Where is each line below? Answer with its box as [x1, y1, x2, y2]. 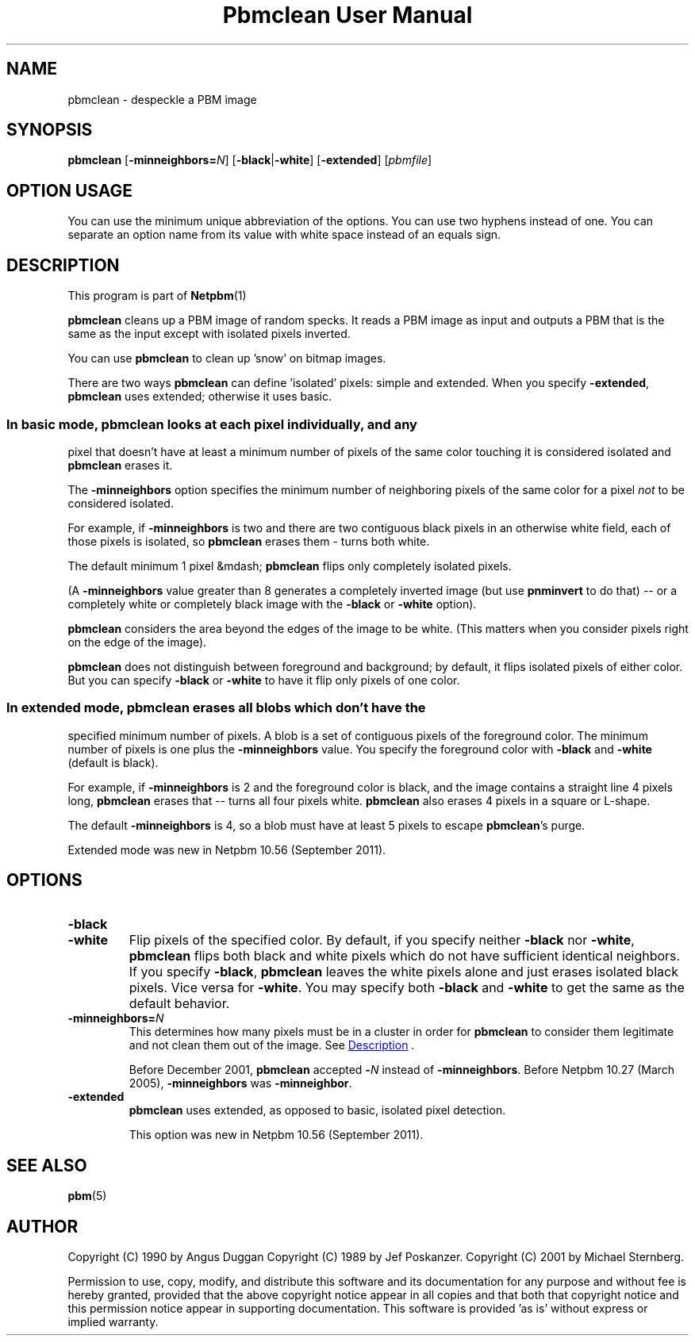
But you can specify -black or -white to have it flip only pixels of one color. [67, 673, 460, 687]
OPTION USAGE [6, 180, 132, 201]
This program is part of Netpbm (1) [67, 289, 247, 303]
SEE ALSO [6, 1155, 87, 1175]
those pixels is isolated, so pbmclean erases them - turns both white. [67, 534, 430, 548]
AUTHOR [6, 1216, 79, 1237]
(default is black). [67, 755, 159, 769]
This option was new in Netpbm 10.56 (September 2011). [129, 1128, 424, 1142]
